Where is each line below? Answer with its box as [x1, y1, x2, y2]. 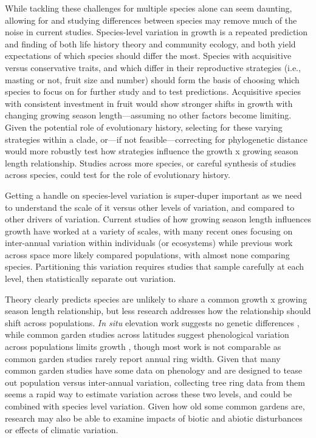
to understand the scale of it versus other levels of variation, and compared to [5, 200, 295, 213]
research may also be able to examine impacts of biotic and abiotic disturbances [5, 411, 303, 424]
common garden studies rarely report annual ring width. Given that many [5, 352, 281, 364]
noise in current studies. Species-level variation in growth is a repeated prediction [5, 26, 308, 38]
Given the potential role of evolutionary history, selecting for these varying [5, 120, 283, 133]
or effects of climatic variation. [5, 423, 118, 436]
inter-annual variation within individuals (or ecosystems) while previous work [5, 236, 293, 249]
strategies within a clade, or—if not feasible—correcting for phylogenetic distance [5, 132, 307, 145]
